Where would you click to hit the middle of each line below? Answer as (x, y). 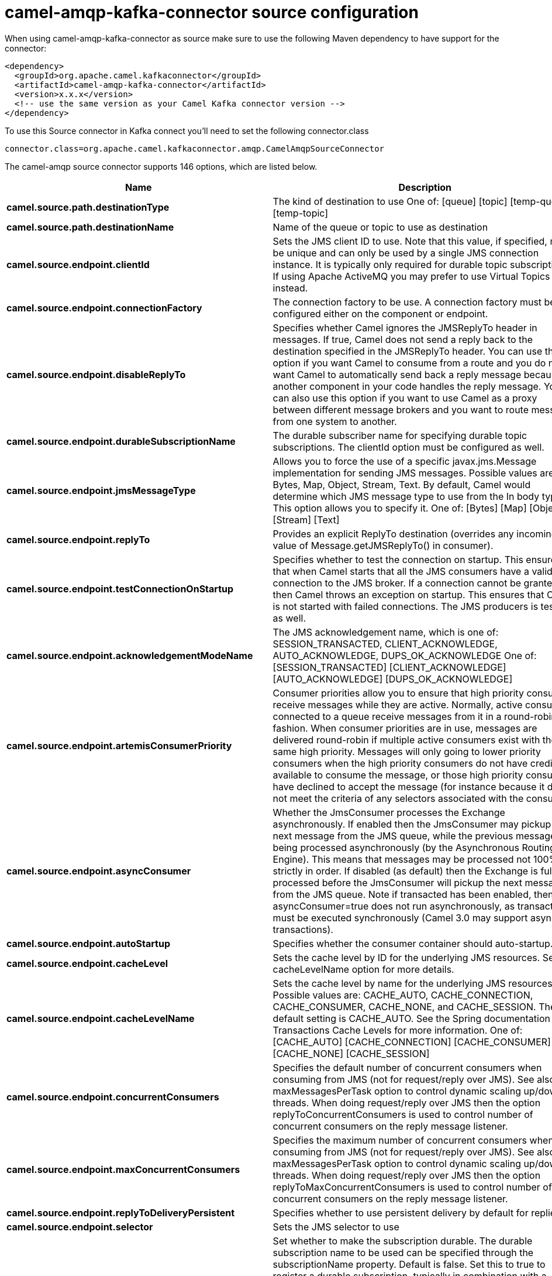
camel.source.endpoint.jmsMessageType (101, 490)
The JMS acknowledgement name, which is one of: (386, 632)
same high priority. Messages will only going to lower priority (407, 751)
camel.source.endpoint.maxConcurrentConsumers (123, 1169)
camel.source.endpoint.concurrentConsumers (113, 1097)
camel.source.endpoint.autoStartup (88, 943)
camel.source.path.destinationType (88, 207)
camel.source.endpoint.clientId (78, 264)
